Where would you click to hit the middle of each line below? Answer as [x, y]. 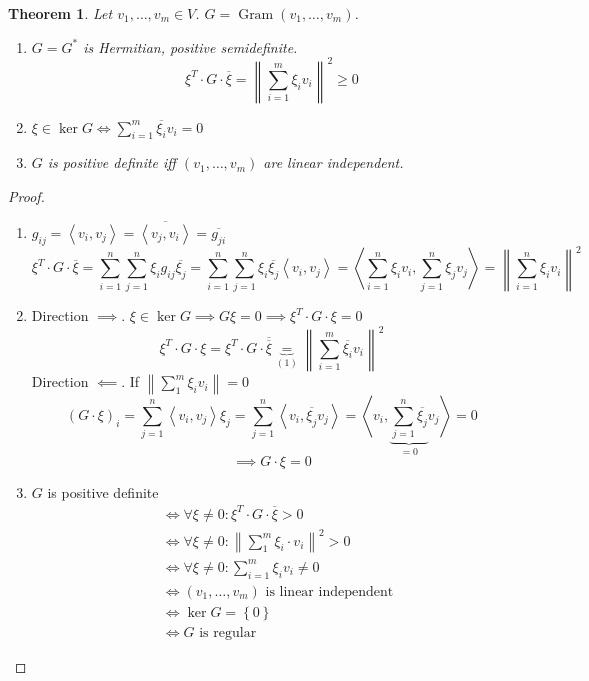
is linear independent [329, 591]
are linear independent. [333, 162]
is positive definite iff [111, 162]
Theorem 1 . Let [60, 13]
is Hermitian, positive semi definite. [190, 46]
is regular [228, 632]
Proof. [26, 196]
